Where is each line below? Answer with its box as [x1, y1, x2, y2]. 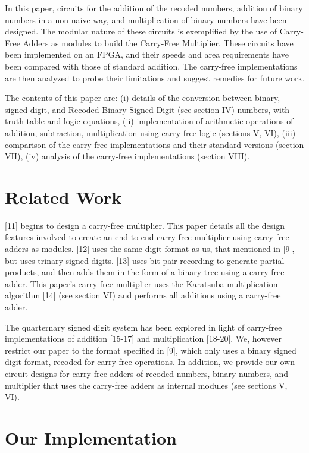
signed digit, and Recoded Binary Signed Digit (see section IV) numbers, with [5, 103, 290, 115]
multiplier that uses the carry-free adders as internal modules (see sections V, [5, 379, 288, 391]
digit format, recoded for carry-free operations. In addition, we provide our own [5, 356, 295, 368]
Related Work [5, 184, 122, 209]
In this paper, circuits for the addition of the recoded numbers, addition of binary [5, 2, 303, 14]
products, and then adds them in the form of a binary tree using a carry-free [5, 266, 285, 278]
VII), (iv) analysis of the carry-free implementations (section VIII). [5, 150, 250, 162]
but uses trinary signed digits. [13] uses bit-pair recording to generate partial [5, 254, 285, 266]
